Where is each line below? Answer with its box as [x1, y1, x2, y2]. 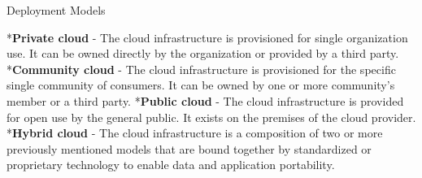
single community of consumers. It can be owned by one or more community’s [7, 76, 395, 93]
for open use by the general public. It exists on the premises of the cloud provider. [7, 108, 416, 125]
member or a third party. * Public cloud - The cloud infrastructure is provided [7, 92, 404, 109]
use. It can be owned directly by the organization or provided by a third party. [7, 45, 399, 62]
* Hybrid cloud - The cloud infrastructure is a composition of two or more [7, 124, 383, 141]
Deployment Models [7, 2, 106, 18]
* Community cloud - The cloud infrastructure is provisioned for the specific [7, 60, 396, 77]
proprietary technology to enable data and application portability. [7, 156, 335, 173]
